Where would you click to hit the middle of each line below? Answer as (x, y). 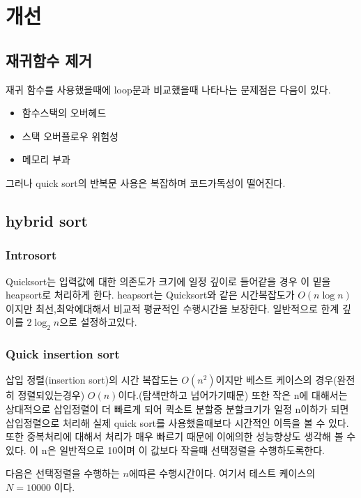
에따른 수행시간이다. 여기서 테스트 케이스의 (222, 473)
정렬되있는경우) (51, 395)
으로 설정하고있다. (98, 322)
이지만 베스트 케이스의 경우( (276, 380)
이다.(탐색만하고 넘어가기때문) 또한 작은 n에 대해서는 (233, 395)
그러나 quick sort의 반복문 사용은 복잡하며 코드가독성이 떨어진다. (146, 182)
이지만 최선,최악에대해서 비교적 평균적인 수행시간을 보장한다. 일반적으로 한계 (172, 308)
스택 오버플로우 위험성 (70, 136)
